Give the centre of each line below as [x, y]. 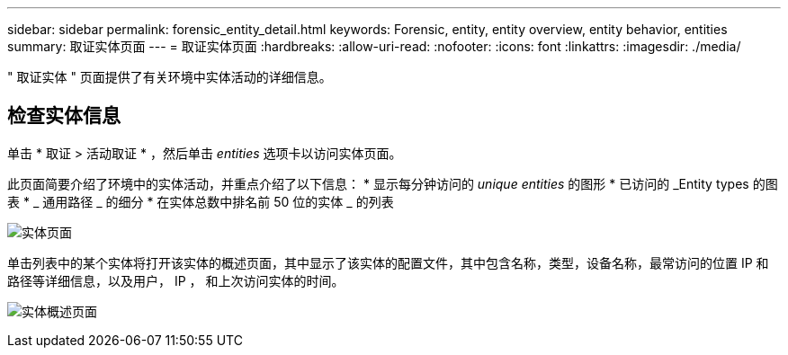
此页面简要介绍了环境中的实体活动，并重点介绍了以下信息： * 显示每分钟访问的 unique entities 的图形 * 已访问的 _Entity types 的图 [393, 183]
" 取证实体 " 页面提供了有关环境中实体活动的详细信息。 [170, 77]
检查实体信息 [64, 116]
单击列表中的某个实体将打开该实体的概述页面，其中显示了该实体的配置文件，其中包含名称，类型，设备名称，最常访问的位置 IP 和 [388, 262]
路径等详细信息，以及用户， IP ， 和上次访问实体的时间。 [176, 280]
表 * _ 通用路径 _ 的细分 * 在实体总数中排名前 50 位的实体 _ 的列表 [201, 201]
